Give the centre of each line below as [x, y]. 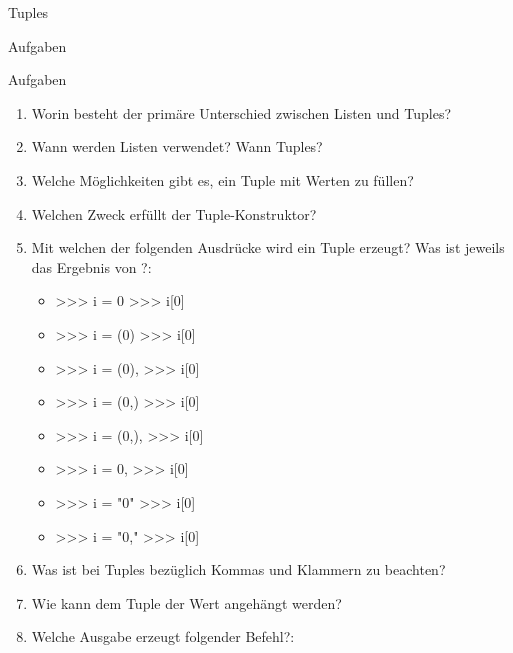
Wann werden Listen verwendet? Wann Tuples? [177, 146]
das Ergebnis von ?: [91, 266]
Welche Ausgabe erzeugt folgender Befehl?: [163, 636]
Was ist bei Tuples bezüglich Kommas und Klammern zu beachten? [238, 569]
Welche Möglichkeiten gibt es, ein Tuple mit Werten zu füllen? [222, 179]
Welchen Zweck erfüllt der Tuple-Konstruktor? [174, 213]
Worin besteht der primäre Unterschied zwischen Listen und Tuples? [241, 112]
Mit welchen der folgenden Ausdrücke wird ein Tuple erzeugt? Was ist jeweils [268, 247]
